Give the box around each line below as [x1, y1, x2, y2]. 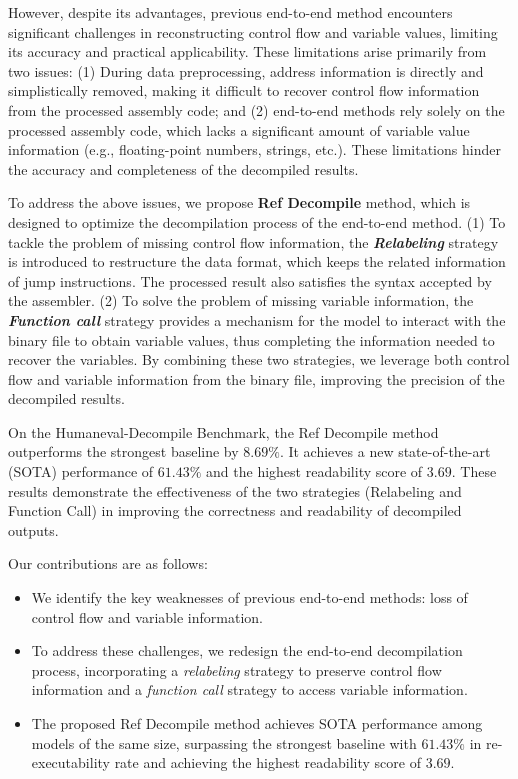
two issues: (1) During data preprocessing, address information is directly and [8, 60, 484, 81]
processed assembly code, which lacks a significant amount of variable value [8, 119, 470, 140]
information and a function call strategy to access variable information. [31, 679, 468, 700]
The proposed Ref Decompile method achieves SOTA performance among [31, 713, 483, 733]
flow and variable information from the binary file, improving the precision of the [8, 368, 505, 389]
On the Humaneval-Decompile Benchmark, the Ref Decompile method [8, 421, 439, 442]
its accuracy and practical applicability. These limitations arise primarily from [8, 41, 487, 62]
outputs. [8, 519, 59, 540]
